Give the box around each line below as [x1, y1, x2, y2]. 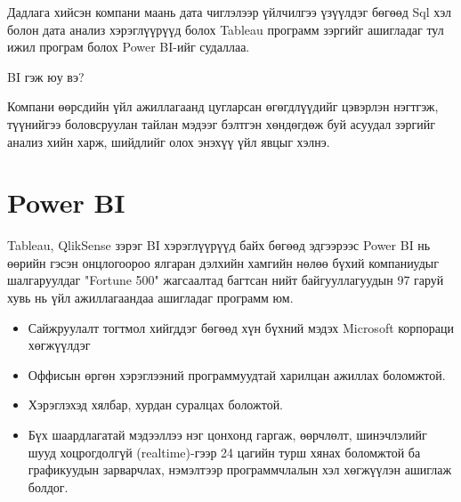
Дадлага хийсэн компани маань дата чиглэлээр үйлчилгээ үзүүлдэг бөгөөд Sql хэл [7, 3, 451, 20]
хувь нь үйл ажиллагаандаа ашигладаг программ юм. [7, 288, 294, 307]
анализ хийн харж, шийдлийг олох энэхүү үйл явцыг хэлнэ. [7, 132, 330, 150]
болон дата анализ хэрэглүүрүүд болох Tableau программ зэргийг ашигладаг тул [7, 20, 444, 38]
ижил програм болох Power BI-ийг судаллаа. [7, 37, 250, 56]
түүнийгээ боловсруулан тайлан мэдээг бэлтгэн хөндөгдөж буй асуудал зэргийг [7, 114, 436, 133]
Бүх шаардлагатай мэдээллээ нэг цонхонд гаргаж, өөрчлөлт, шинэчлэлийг [28, 425, 427, 444]
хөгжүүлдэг [28, 336, 91, 354]
